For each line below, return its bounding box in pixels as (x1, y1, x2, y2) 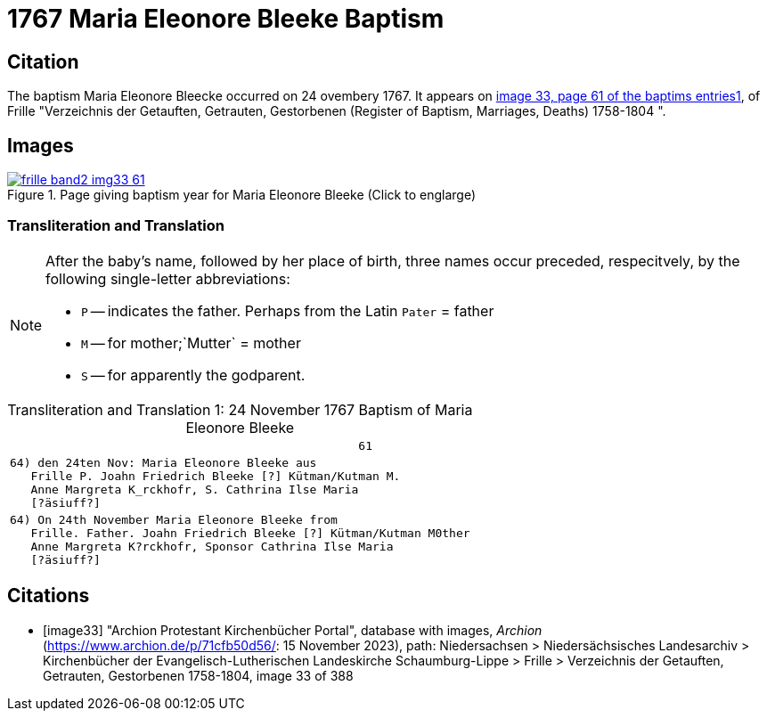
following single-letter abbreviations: (45, 269, 290, 288)
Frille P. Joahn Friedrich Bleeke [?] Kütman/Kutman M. (30, 469, 401, 483)
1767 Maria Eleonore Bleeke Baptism (7, 4, 445, 34)
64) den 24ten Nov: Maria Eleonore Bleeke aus (10, 455, 317, 469)
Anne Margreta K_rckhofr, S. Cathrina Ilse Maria (30, 482, 359, 496)
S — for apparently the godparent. (81, 365, 306, 384)
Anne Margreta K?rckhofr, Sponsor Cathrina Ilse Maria (30, 539, 394, 553)
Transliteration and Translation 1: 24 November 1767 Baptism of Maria (7, 400, 473, 419)
